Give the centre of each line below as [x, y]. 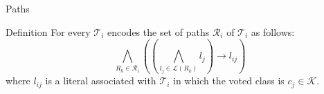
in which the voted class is [229, 81]
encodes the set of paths [158, 31]
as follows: [273, 31]
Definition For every [48, 31]
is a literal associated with [101, 81]
